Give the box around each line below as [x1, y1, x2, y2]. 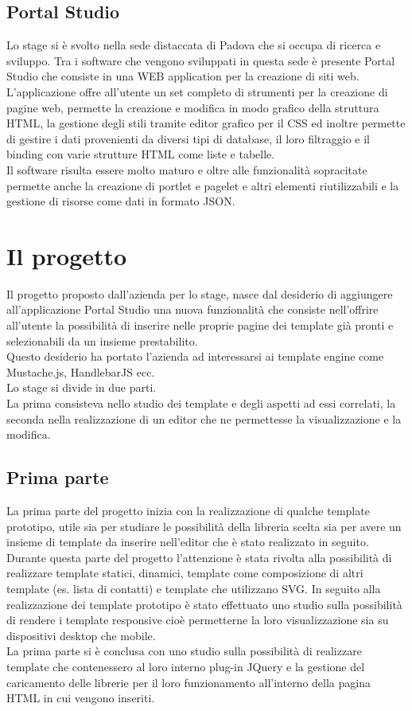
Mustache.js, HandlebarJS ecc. [6, 363, 155, 380]
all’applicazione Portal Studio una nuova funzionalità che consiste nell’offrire [6, 301, 379, 318]
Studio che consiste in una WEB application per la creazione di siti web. [6, 68, 360, 84]
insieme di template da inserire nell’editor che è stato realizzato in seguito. [6, 533, 369, 550]
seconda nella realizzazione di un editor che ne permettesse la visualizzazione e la [6, 410, 402, 427]
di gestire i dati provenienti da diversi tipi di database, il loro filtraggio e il [6, 130, 371, 146]
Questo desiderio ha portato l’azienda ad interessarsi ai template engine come [6, 348, 384, 365]
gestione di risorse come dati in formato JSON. [6, 193, 235, 209]
